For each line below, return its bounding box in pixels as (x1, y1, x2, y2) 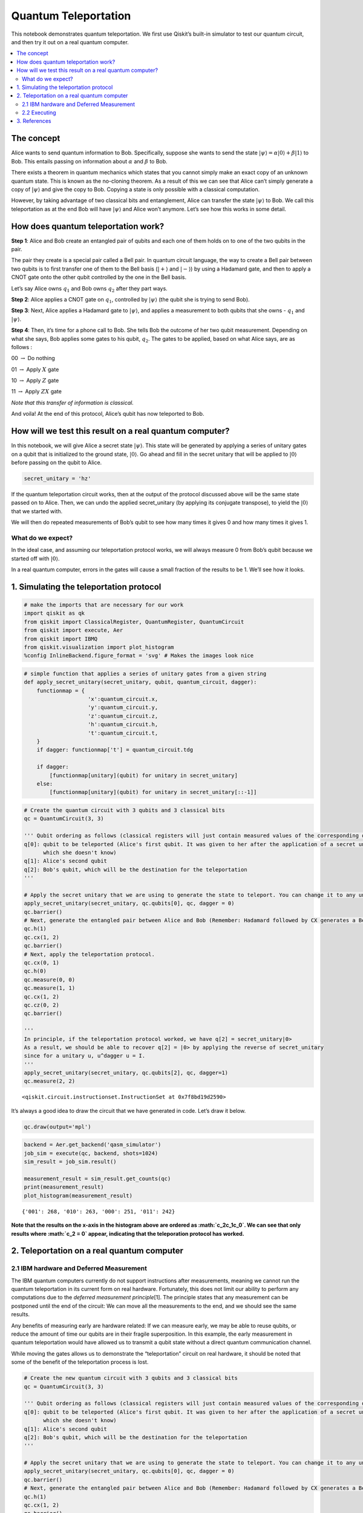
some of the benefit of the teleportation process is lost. (11, 1359, 149, 1366)
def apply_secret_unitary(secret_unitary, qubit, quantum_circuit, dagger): (24, 678, 257, 686)
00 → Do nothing (11, 355, 56, 362)
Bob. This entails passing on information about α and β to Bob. (11, 157, 168, 165)
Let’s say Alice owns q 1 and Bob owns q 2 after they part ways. (11, 284, 168, 294)
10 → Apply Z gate (11, 377, 59, 384)
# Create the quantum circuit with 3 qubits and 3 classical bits (24, 807, 225, 813)
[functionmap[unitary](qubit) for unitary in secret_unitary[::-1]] (49, 789, 257, 796)
